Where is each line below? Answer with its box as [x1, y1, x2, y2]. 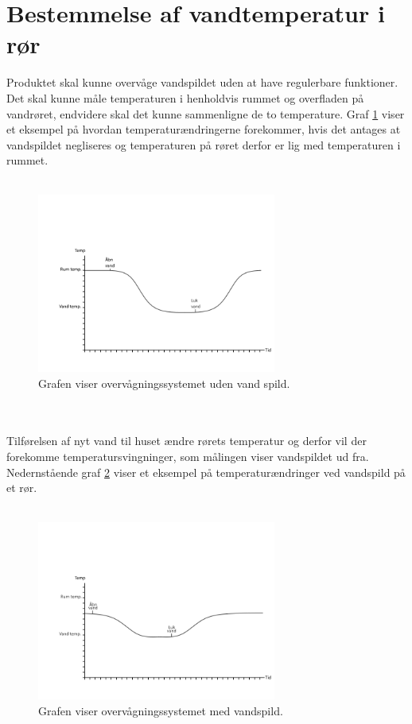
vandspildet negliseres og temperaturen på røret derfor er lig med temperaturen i [6, 136, 401, 153]
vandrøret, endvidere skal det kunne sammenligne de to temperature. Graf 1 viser [6, 105, 405, 122]
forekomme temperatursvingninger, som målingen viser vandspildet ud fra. [6, 448, 369, 465]
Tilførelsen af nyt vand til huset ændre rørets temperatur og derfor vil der [6, 432, 367, 449]
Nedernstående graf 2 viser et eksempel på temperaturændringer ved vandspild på [6, 463, 406, 480]
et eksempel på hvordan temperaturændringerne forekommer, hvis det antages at [6, 121, 401, 137]
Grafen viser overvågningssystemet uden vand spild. [38, 374, 290, 391]
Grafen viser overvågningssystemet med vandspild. [38, 702, 283, 718]
